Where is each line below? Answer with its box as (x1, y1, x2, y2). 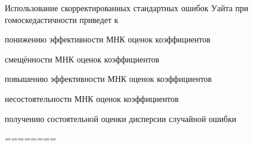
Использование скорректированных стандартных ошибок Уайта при (5, 2, 249, 14)
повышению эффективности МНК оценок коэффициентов (5, 72, 212, 85)
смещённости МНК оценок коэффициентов (5, 52, 160, 65)
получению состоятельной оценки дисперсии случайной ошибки (5, 112, 236, 124)
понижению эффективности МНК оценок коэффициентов (5, 33, 210, 45)
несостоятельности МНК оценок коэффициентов (5, 92, 179, 104)
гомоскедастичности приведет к (5, 13, 119, 25)
